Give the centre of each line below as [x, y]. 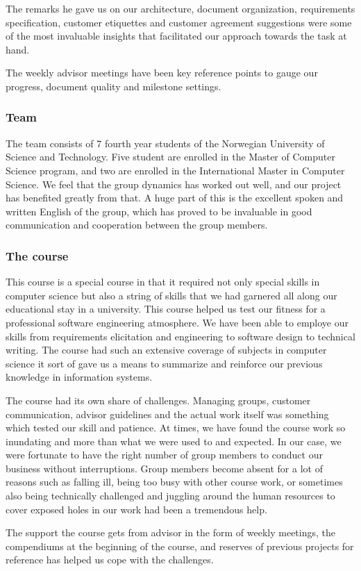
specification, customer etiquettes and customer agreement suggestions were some [179, 22]
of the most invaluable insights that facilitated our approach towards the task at [176, 36]
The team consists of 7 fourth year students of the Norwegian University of [165, 143]
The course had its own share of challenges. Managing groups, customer [158, 400]
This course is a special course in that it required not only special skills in [163, 282]
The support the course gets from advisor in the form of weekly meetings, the [170, 532]
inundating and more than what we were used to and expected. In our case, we [174, 441]
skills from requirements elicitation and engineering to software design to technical [180, 336]
